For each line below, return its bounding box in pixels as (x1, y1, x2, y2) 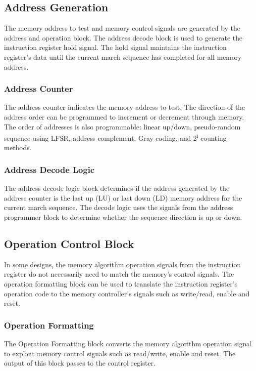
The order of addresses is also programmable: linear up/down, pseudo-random (4, 121, 241, 131)
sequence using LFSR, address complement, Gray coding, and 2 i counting (4, 131, 227, 143)
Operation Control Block (4, 236, 134, 251)
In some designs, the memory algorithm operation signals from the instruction (4, 259, 241, 269)
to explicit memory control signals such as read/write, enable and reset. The (4, 348, 236, 358)
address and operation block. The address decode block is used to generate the (4, 32, 243, 42)
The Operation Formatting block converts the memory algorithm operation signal (4, 338, 252, 348)
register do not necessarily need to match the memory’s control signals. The (4, 269, 234, 279)
